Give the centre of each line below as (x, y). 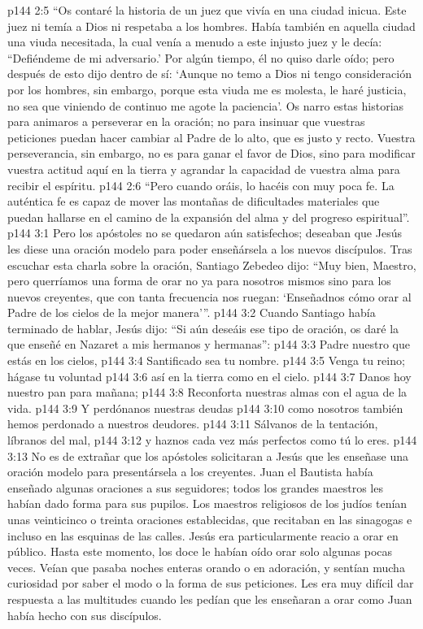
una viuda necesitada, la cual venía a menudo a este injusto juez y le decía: (195, 42)
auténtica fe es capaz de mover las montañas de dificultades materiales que (194, 201)
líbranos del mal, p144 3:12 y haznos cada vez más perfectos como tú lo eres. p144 (212, 440)
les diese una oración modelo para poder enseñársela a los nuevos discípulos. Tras (210, 248)
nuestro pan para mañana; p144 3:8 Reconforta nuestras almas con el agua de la (207, 392)
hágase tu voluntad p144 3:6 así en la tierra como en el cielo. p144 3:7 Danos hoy (209, 376)
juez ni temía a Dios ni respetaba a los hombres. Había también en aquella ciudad (211, 26)
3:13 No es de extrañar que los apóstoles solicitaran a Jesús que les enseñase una (208, 455)
